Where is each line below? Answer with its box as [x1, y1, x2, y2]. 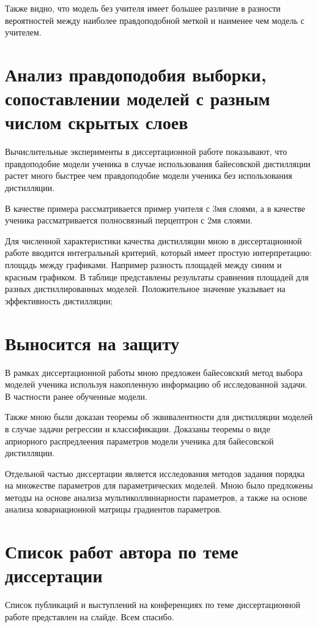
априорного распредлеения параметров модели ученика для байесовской [5, 434, 274, 447]
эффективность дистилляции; [5, 294, 113, 307]
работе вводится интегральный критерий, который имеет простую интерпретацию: [5, 246, 312, 259]
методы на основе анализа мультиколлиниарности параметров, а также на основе [5, 490, 308, 503]
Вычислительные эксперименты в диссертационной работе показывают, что [5, 145, 287, 158]
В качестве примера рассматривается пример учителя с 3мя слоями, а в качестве [5, 201, 305, 214]
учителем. [5, 26, 42, 39]
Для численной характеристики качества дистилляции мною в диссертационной [5, 234, 302, 247]
